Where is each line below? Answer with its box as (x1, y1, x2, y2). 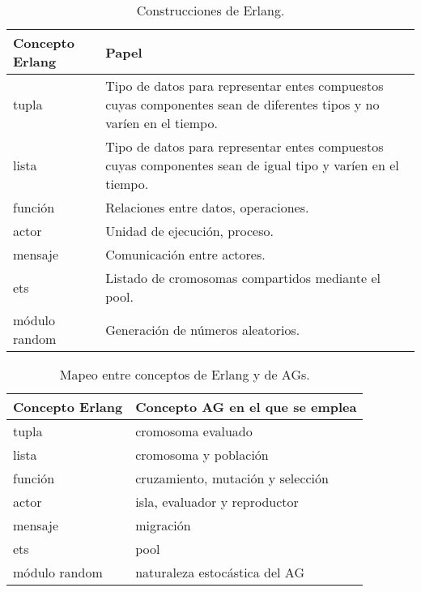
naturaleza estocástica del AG (135, 563, 304, 581)
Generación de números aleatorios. (105, 320, 300, 339)
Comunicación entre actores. (105, 245, 266, 264)
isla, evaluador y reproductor (135, 492, 299, 511)
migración (135, 516, 191, 534)
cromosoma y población (135, 445, 269, 464)
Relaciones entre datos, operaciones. (105, 198, 309, 217)
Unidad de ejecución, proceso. (105, 221, 274, 240)
